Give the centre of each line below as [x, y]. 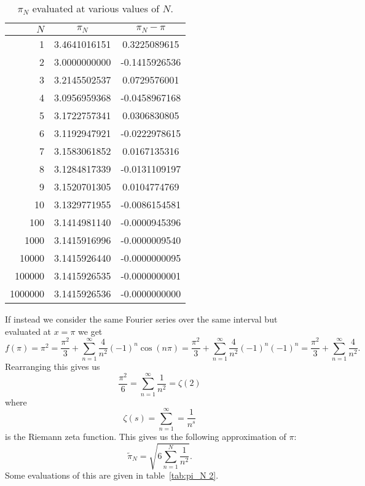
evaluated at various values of [96, 8]
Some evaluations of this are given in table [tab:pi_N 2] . [112, 475]
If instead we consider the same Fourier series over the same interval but [141, 319]
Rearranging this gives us [53, 366]
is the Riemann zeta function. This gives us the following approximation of [146, 437]
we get [90, 331]
